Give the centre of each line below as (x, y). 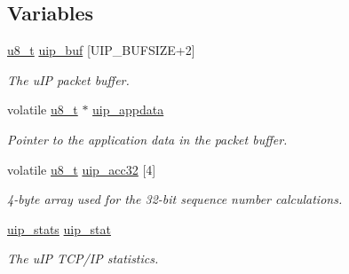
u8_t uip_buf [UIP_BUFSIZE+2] (101, 50)
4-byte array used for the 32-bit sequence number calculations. (175, 199)
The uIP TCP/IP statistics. (83, 258)
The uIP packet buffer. (68, 79)
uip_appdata (128, 110)
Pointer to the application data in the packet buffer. (147, 139)
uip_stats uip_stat (59, 228)
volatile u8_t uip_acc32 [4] (82, 169)
